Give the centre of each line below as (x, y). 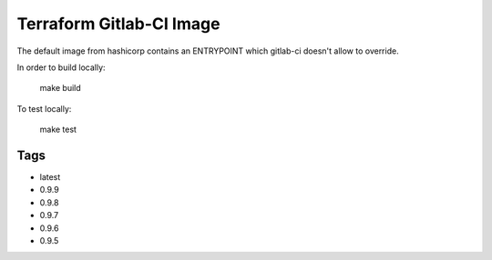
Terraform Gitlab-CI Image (118, 24)
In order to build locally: (61, 67)
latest (50, 177)
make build (60, 88)
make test (58, 130)
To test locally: (44, 108)
